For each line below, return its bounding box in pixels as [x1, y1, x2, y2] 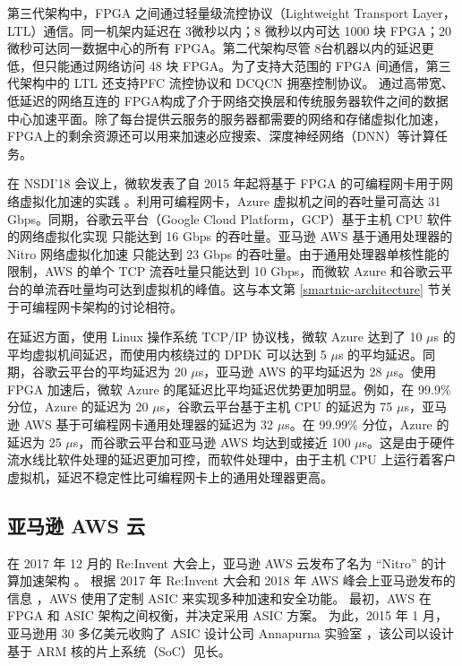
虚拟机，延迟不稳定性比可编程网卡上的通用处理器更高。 [7, 467, 333, 486]
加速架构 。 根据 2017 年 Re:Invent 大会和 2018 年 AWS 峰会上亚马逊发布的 [19, 571, 456, 590]
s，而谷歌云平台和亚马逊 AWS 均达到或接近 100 [73, 432, 351, 451]
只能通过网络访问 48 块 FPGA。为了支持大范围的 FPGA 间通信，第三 [44, 56, 451, 74]
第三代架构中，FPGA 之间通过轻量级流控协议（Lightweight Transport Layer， [7, 4, 456, 22]
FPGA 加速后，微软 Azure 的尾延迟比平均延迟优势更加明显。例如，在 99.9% [7, 379, 451, 398]
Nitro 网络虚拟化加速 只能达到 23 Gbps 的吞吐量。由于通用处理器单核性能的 [7, 244, 449, 263]
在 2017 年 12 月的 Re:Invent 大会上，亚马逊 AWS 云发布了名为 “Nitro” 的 [7, 553, 434, 572]
